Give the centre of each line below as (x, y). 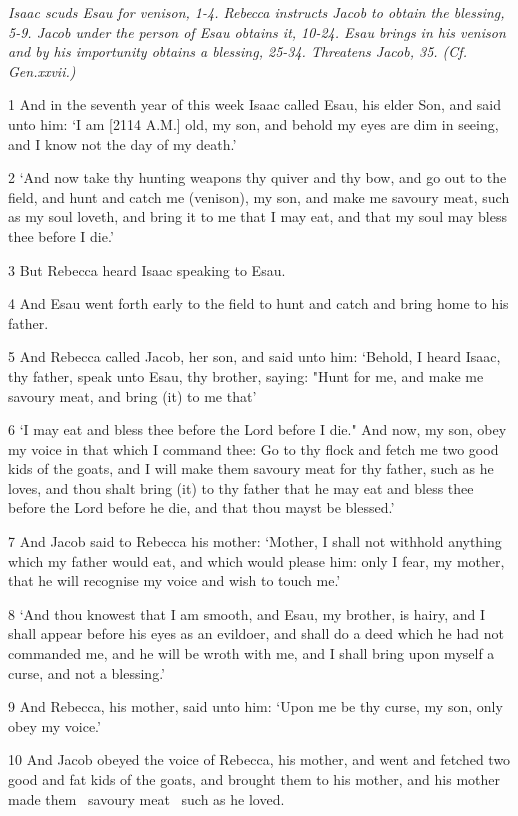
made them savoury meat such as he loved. (146, 798)
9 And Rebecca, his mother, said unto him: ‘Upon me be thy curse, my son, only (255, 706)
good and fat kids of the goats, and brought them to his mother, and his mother (254, 779)
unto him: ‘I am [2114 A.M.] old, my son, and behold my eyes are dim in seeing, (253, 123)
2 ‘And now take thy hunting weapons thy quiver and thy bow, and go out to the (257, 177)
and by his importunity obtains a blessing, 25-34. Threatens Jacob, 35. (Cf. (237, 51)
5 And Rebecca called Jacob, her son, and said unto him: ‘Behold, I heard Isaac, (254, 356)
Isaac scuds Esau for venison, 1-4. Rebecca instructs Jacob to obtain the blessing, (256, 12)
